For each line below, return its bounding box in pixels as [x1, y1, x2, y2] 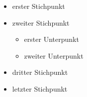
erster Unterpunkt [24, 34, 79, 44]
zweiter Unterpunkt [24, 50, 84, 61]
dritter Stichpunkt [12, 67, 68, 77]
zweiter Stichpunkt [12, 17, 70, 28]
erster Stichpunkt [12, 1, 65, 11]
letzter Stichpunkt [12, 83, 68, 94]
